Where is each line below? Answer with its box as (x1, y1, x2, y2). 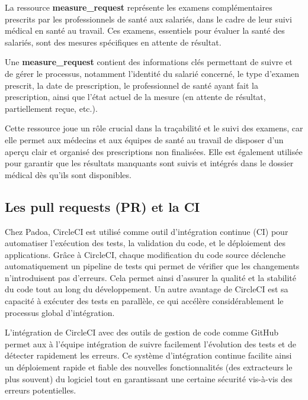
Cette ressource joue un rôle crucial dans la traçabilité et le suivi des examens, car (5, 122, 303, 134)
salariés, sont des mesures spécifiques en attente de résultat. (5, 36, 222, 48)
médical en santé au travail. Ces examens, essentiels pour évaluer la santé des (5, 24, 285, 37)
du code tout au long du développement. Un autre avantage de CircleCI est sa (5, 283, 288, 295)
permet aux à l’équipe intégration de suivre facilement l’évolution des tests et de (5, 337, 296, 350)
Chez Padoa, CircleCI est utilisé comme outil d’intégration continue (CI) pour (5, 225, 288, 237)
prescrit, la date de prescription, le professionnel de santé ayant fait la (5, 79, 258, 91)
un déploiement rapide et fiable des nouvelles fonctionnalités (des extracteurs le (5, 361, 293, 373)
